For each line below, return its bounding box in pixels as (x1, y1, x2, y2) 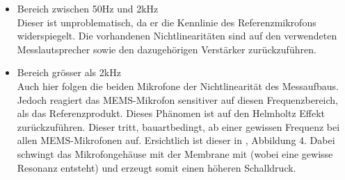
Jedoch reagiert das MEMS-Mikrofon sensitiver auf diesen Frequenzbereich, (17, 92, 339, 107)
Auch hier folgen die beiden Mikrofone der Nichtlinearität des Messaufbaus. (17, 78, 339, 93)
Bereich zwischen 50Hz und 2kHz (17, 1, 159, 15)
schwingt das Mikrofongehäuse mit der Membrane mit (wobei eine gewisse (17, 146, 333, 161)
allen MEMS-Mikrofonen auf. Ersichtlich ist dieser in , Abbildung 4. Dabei (17, 133, 335, 147)
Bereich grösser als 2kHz (17, 65, 121, 80)
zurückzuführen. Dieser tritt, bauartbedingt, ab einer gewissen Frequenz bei (17, 119, 340, 134)
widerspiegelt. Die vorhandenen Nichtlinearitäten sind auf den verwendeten (17, 28, 337, 43)
